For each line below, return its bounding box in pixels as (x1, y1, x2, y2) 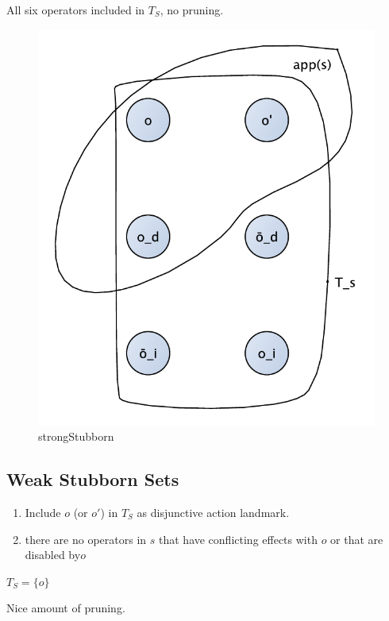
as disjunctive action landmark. (137, 503, 290, 520)
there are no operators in (25, 530, 147, 547)
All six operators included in (6, 2, 145, 17)
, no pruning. (160, 2, 224, 17)
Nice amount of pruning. (6, 600, 125, 616)
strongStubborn (38, 428, 114, 445)
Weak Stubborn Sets (6, 467, 179, 492)
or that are (330, 530, 383, 547)
